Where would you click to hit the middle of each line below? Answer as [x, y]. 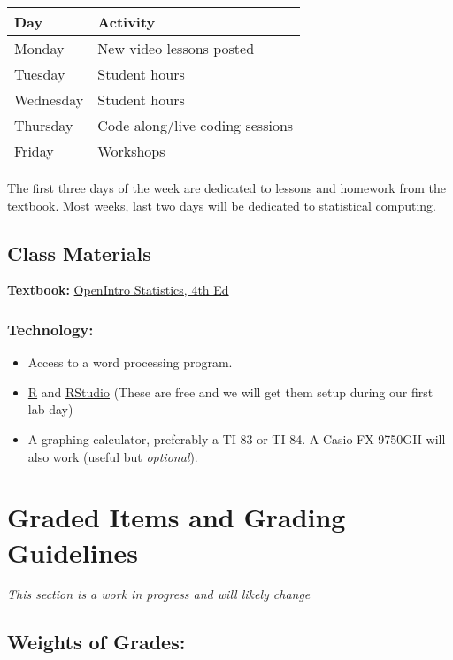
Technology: [50, 329]
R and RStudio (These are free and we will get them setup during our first [230, 391]
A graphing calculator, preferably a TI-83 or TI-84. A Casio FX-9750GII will [237, 438]
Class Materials [79, 253]
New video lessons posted [176, 48]
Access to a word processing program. [130, 362]
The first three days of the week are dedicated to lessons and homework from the [226, 188]
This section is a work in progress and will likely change [159, 594]
